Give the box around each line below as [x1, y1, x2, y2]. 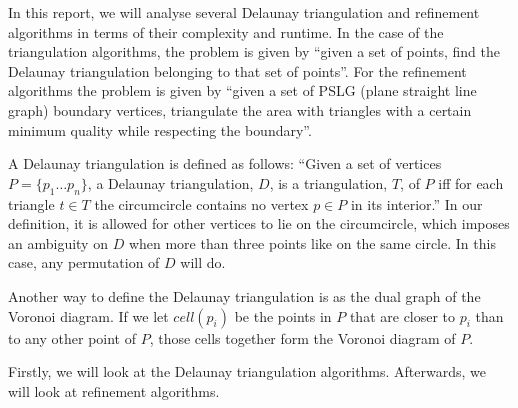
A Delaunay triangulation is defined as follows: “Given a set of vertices [8, 153, 442, 174]
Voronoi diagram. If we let [8, 305, 169, 326]
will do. [180, 252, 226, 273]
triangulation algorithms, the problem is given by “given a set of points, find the [8, 41, 501, 62]
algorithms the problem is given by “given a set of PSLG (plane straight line [8, 80, 477, 101]
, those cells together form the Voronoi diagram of [149, 327, 456, 348]
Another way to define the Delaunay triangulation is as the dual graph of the [8, 285, 481, 306]
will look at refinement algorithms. [8, 380, 220, 401]
